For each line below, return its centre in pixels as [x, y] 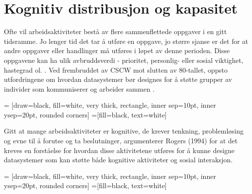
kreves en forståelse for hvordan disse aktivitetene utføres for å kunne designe [119, 150]
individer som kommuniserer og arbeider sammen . [79, 88]
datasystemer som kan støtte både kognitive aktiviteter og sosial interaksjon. [118, 160]
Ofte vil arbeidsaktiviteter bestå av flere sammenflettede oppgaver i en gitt [116, 31]
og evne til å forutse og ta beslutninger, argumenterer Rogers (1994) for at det [121, 141]
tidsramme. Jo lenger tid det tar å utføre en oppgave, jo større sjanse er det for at [126, 41]
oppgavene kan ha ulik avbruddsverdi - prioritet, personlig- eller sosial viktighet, [124, 60]
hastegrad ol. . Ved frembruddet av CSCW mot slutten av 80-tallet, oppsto [116, 69]
